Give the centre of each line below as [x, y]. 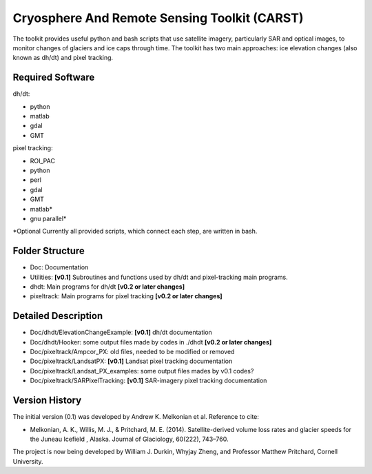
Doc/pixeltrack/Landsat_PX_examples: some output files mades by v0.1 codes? [142, 371]
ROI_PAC [42, 161]
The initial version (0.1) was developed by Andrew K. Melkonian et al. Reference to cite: [136, 417]
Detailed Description [58, 316]
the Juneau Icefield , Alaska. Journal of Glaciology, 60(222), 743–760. [129, 439]
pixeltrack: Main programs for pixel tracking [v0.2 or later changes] [126, 296]
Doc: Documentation [59, 267]
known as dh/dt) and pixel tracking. [63, 58]
